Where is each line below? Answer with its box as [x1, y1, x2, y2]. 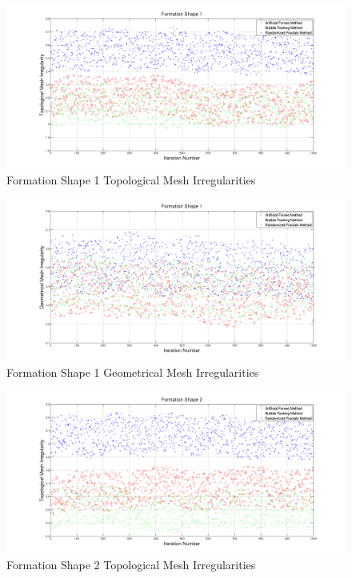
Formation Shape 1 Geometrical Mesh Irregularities [6, 363, 259, 380]
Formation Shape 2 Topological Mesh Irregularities [6, 556, 256, 573]
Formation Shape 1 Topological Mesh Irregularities [6, 171, 256, 188]
